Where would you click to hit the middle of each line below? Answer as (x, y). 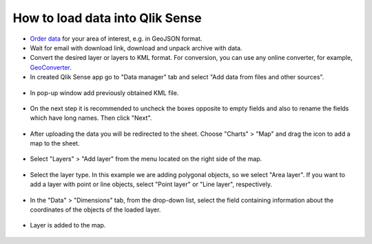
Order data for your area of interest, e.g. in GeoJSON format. (116, 39)
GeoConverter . (51, 67)
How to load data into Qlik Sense (107, 18)
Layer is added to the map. (68, 225)
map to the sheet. (55, 143)
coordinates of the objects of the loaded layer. (95, 210)
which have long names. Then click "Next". (91, 118)
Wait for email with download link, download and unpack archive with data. (136, 48)
